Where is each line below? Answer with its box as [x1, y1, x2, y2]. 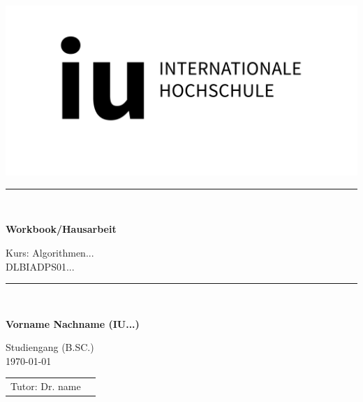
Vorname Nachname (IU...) [6, 316, 140, 331]
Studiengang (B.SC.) [6, 340, 94, 354]
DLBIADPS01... [6, 259, 75, 273]
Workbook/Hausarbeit [6, 222, 117, 236]
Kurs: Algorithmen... [6, 245, 94, 259]
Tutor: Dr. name [10, 379, 81, 394]
